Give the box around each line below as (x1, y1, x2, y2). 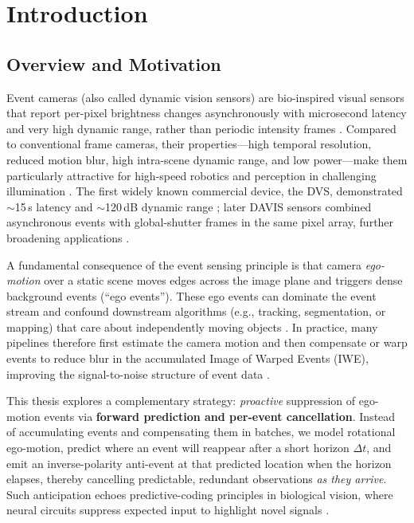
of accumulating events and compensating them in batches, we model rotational (6, 423, 396, 440)
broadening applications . (6, 229, 130, 246)
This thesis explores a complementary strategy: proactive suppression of (6, 392, 356, 409)
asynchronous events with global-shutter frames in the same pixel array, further (6, 214, 394, 230)
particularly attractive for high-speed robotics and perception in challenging (6, 167, 377, 183)
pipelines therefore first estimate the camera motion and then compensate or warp (6, 334, 408, 351)
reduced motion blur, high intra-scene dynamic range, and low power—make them (6, 151, 408, 167)
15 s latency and (14, 198, 93, 214)
